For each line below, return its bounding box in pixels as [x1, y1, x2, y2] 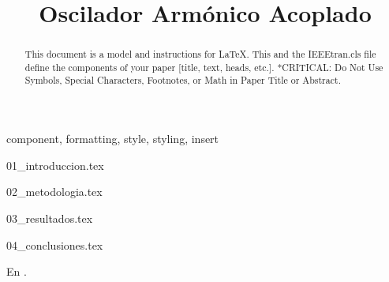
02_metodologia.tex [6, 183, 103, 200]
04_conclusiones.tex [6, 236, 103, 253]
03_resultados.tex [6, 209, 93, 226]
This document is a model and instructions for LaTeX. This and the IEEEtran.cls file [24, 47, 376, 61]
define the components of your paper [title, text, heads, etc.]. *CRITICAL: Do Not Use [24, 60, 383, 73]
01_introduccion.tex [6, 156, 104, 173]
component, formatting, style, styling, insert [6, 130, 219, 147]
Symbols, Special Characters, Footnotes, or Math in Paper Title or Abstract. [24, 73, 341, 87]
